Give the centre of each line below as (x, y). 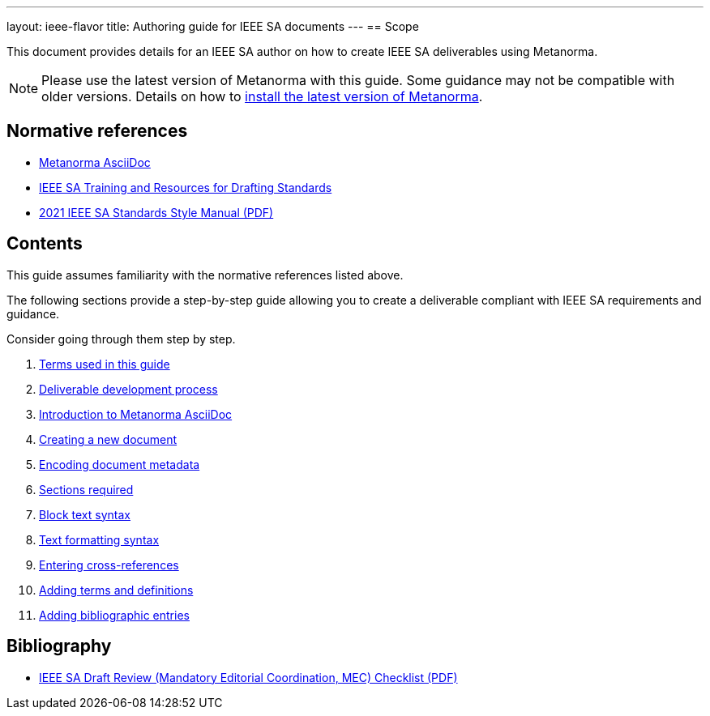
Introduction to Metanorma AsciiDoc (136, 414)
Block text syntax (85, 514)
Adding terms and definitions (116, 590)
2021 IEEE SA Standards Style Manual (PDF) (156, 212)
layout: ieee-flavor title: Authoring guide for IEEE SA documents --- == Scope (213, 26)
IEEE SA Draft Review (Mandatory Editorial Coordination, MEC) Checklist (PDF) (248, 677)
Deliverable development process (128, 389)
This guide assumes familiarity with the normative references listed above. (205, 275)
